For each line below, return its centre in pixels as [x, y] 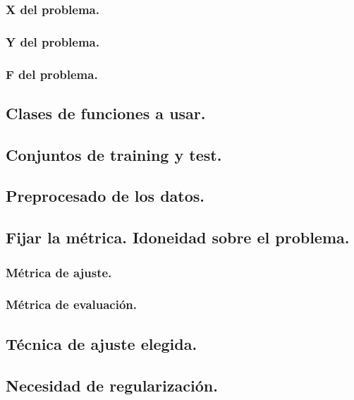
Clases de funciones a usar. [106, 113]
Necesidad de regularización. [112, 385]
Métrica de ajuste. [59, 272]
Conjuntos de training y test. [114, 154]
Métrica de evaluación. [72, 304]
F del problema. [52, 74]
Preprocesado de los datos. [105, 196]
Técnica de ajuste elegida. [102, 343]
